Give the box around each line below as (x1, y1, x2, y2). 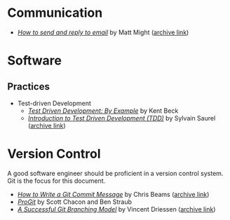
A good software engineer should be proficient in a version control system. (7, 169, 224, 177)
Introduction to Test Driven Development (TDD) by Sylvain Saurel (27, 114, 216, 122)
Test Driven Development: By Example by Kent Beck (27, 106, 179, 115)
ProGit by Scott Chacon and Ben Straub (17, 198, 132, 206)
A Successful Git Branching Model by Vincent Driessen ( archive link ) (17, 205, 216, 213)
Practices (7, 81, 50, 92)
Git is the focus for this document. (7, 177, 106, 185)
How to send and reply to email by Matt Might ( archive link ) (17, 28, 189, 36)
